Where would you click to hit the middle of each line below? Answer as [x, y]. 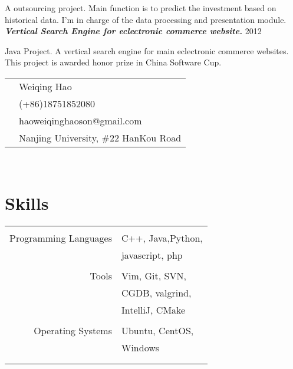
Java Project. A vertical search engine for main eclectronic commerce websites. [147, 50]
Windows [140, 347]
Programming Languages [61, 238]
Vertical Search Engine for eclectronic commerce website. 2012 [133, 31]
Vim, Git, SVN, [154, 275]
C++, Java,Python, [162, 238]
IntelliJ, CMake [153, 309]
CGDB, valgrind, [156, 292]
